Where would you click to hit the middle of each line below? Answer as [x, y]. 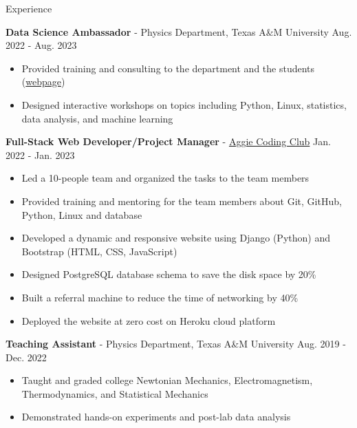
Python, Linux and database [82, 214]
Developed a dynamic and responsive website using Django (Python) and [176, 238]
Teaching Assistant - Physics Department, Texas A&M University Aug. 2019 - [176, 344]
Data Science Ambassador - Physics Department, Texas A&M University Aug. [179, 31]
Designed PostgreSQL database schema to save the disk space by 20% [169, 274]
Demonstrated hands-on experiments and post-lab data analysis [156, 417]
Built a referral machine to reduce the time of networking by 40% [160, 297]
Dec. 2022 [26, 357]
